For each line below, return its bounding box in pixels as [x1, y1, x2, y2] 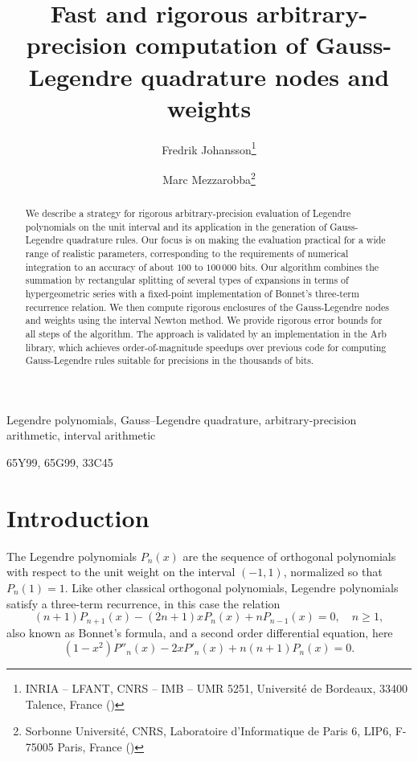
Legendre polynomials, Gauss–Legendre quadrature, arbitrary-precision [6, 411, 357, 428]
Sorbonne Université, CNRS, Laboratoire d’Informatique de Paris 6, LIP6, [25, 722, 392, 739]
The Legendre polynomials [6, 547, 137, 564]
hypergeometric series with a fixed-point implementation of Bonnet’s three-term [25, 286, 359, 300]
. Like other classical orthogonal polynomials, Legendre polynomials [64, 579, 399, 595]
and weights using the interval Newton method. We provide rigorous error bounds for [25, 313, 383, 327]
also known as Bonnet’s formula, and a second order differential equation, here [6, 624, 393, 640]
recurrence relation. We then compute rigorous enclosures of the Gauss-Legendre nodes [25, 300, 389, 313]
